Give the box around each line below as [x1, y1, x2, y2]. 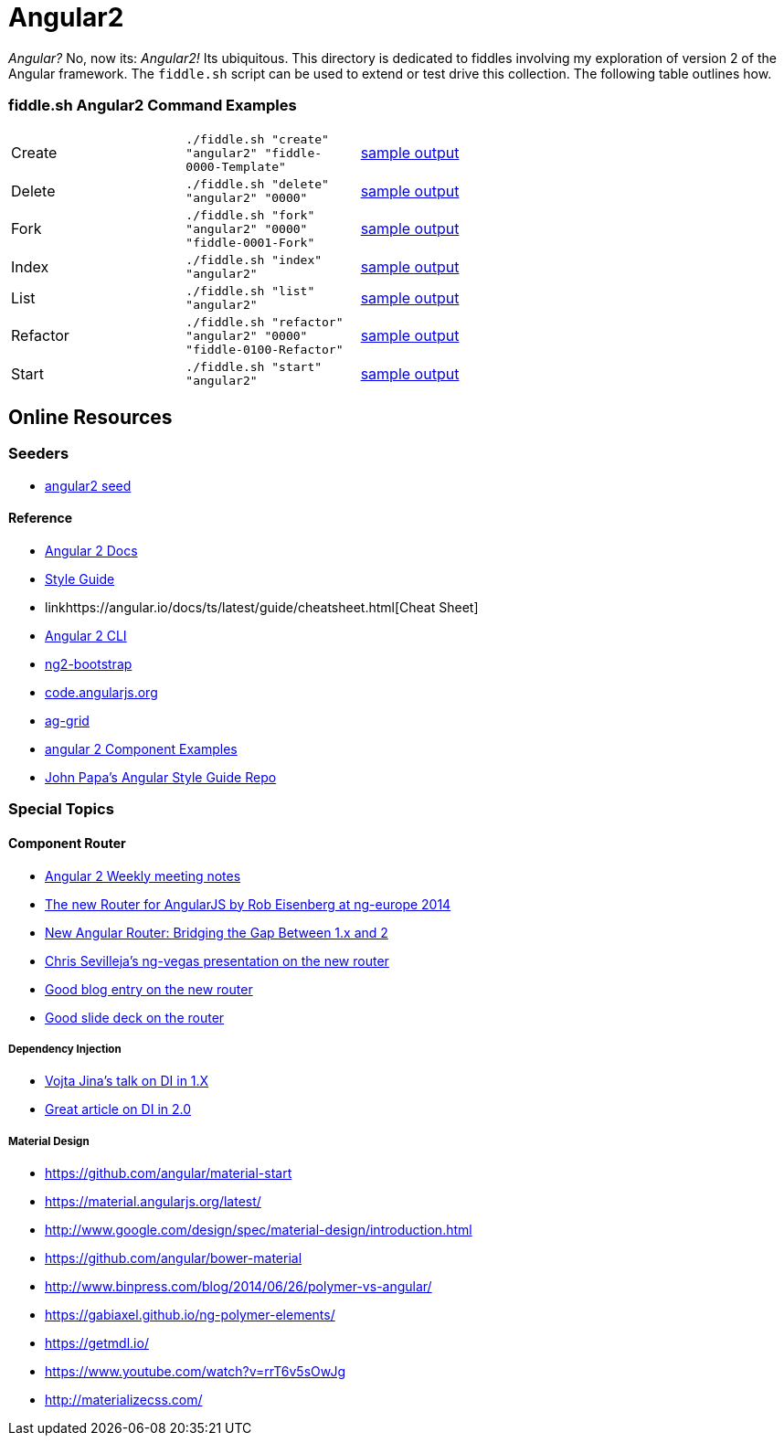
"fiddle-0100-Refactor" [185, 342, 344, 356]
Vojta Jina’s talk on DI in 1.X [45, 1073, 209, 1089]
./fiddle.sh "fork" [185, 207, 315, 222]
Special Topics [8, 800, 114, 819]
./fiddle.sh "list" [185, 283, 315, 298]
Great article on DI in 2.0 [45, 1101, 192, 1118]
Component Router [8, 834, 126, 851]
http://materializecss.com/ [45, 1392, 203, 1408]
